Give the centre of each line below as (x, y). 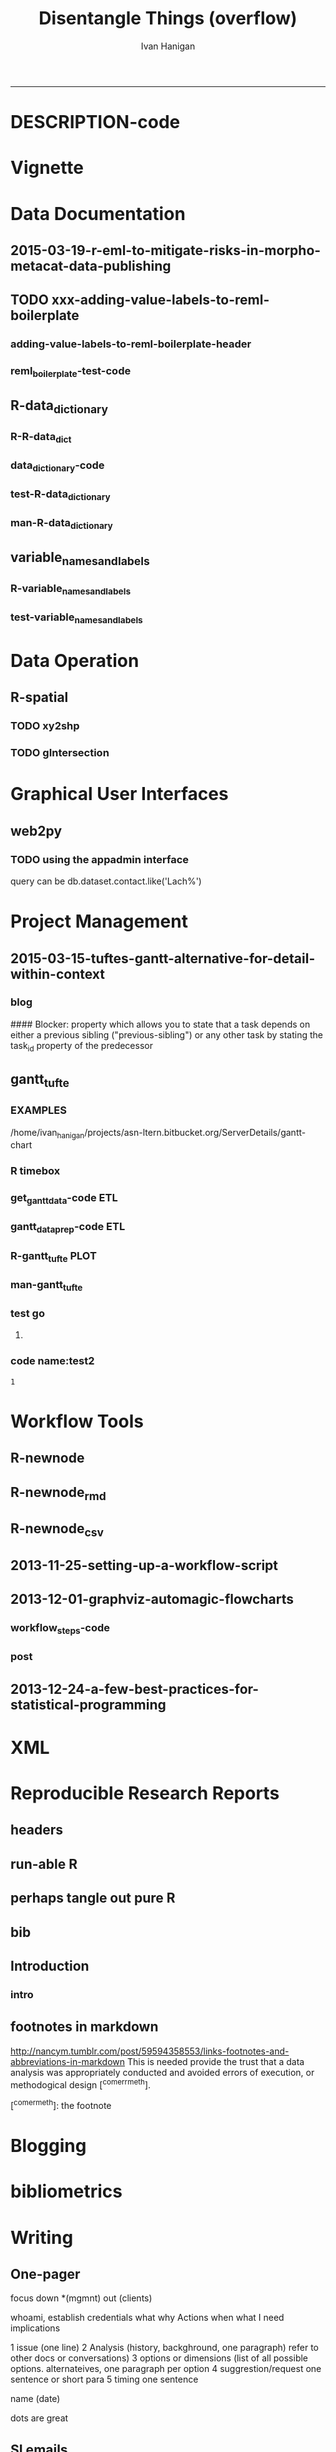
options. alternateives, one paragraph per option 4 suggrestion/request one (166, 2369)
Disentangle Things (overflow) (168, 18)
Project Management (99, 921)
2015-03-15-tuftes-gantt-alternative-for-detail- (163, 958)
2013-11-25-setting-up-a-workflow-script (144, 1565)
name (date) (35, 2399)
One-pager (45, 2273)
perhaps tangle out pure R (93, 1898)
